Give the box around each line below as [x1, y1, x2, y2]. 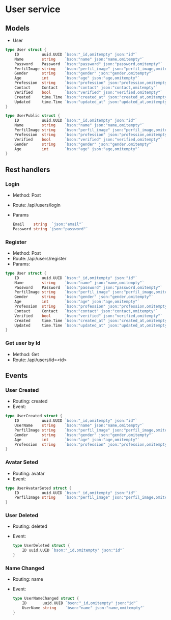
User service [5, 4, 61, 15]
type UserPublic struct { [5, 113, 60, 118]
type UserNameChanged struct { [12, 596, 79, 601]
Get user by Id [5, 340, 41, 347]
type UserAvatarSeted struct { [5, 486, 72, 491]
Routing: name [12, 576, 43, 582]
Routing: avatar [12, 470, 45, 476]
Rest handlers [5, 165, 50, 174]
